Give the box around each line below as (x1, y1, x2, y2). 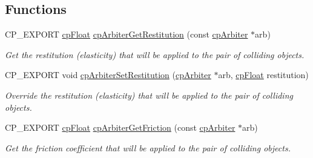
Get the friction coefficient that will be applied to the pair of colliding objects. (5, 141, 291, 154)
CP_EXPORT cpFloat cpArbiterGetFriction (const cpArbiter (5, 121, 236, 134)
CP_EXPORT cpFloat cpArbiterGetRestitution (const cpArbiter (5, 28, 248, 41)
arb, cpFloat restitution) (218, 68, 309, 81)
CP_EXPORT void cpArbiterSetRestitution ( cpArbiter (5, 68, 211, 81)
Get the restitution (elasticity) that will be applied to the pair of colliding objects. (5, 48, 305, 61)
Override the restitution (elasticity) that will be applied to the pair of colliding (5, 88, 293, 101)
